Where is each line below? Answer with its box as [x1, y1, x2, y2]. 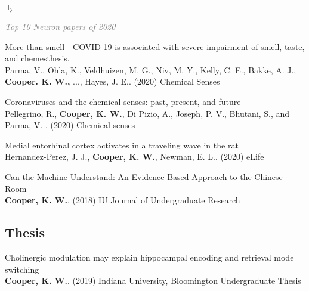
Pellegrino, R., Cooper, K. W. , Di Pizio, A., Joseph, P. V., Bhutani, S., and [5, 107, 290, 119]
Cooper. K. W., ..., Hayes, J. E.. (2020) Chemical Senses [5, 75, 220, 88]
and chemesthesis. [5, 52, 70, 64]
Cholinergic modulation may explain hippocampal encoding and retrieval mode [5, 250, 294, 263]
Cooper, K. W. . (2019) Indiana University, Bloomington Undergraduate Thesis [5, 274, 301, 287]
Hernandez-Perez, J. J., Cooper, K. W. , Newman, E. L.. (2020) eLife [5, 150, 264, 163]
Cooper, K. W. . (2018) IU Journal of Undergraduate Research [5, 194, 240, 206]
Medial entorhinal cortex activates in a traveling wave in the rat [5, 138, 239, 151]
